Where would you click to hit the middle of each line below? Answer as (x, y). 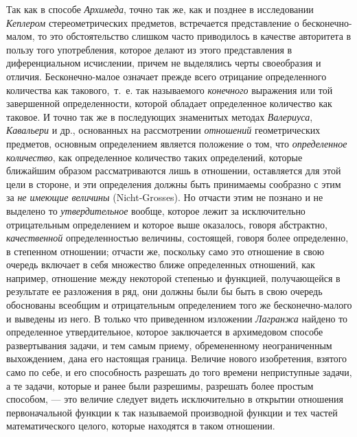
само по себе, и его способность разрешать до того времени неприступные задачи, (179, 372)
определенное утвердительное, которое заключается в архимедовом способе (165, 332)
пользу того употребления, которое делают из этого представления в (149, 49)
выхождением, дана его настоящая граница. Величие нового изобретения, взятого (177, 358)
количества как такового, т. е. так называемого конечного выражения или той (170, 90)
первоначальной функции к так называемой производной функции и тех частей (172, 412)
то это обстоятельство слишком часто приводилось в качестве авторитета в (195, 36)
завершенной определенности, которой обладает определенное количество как (169, 103)
